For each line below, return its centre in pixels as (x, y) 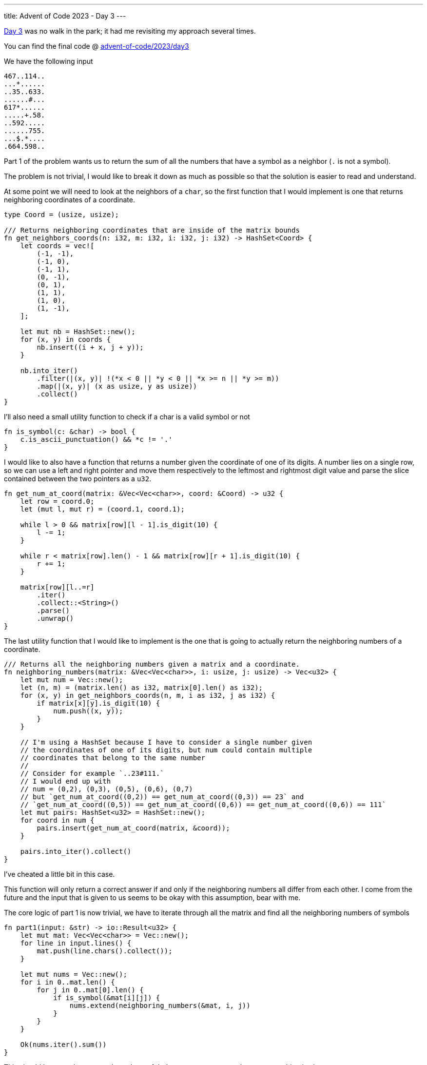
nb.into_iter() (49, 371)
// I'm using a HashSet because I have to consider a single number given (166, 742)
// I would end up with (66, 781)
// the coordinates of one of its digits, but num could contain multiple (166, 750)
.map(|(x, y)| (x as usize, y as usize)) (117, 386)
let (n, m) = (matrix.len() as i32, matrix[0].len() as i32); (142, 688)
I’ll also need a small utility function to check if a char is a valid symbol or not (127, 417)
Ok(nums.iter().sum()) (63, 1045)
